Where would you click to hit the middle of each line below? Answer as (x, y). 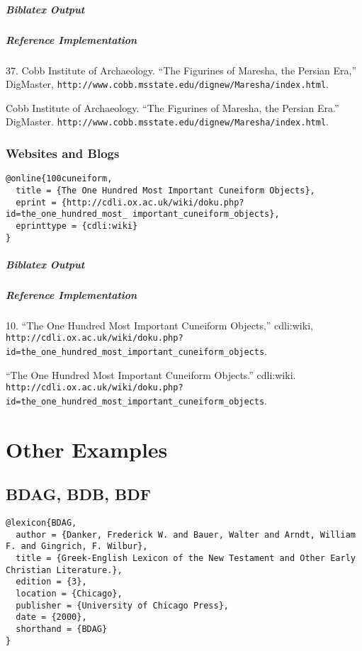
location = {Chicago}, (69, 594)
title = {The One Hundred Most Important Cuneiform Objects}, (165, 190)
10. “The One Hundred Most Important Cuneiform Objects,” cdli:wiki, (159, 325)
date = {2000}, (51, 617)
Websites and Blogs (63, 153)
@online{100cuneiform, (59, 179)
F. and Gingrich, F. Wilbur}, (77, 547)
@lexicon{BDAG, (41, 523)
